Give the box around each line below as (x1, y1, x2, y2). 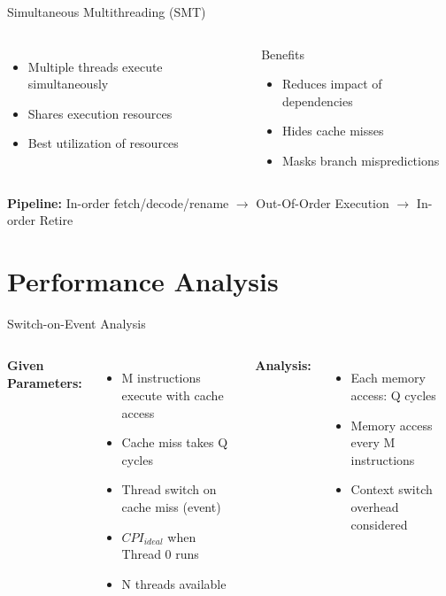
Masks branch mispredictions (281, 151, 440, 169)
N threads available (121, 574, 227, 592)
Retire (39, 211, 73, 229)
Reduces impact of (281, 74, 382, 93)
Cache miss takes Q (121, 433, 228, 452)
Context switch (350, 480, 433, 499)
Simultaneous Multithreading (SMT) (7, 3, 206, 20)
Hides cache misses (281, 121, 384, 140)
